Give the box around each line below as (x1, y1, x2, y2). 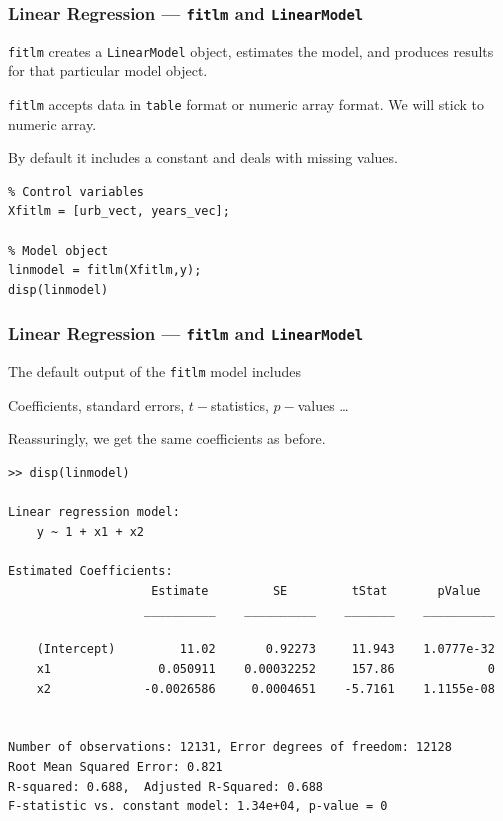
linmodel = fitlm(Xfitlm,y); (8, 263, 202, 278)
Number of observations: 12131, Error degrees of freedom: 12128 (8, 740, 452, 755)
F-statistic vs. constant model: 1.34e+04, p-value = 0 (8, 799, 388, 814)
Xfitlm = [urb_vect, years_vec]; (8, 204, 230, 219)
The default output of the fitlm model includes (8, 361, 301, 382)
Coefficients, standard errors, (8, 394, 185, 415)
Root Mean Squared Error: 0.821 (8, 759, 223, 774)
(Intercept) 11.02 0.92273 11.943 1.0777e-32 (36, 642, 495, 657)
